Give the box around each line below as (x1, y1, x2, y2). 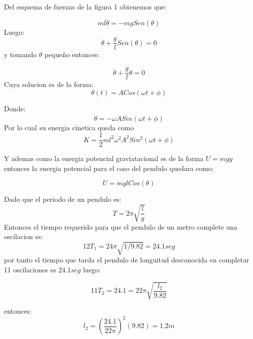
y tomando (4, 49, 37, 60)
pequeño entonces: (44, 49, 100, 60)
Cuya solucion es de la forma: (4, 79, 94, 89)
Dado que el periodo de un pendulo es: (4, 194, 122, 204)
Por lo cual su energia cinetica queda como (4, 122, 134, 132)
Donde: (4, 103, 26, 113)
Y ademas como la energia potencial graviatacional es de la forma (4, 153, 203, 164)
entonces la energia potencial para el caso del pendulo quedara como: (4, 163, 214, 173)
